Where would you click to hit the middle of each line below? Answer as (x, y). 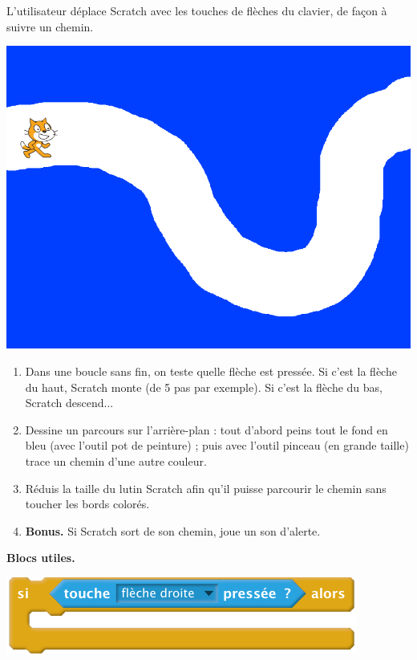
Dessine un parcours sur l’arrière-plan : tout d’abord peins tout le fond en (206, 429)
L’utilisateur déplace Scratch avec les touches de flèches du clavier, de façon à (197, 10)
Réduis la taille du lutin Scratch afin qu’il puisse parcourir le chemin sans (206, 488)
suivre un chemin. (50, 26)
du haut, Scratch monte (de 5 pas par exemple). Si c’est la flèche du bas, (204, 387)
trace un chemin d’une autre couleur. (116, 460)
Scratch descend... (69, 403)
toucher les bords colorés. (87, 504)
